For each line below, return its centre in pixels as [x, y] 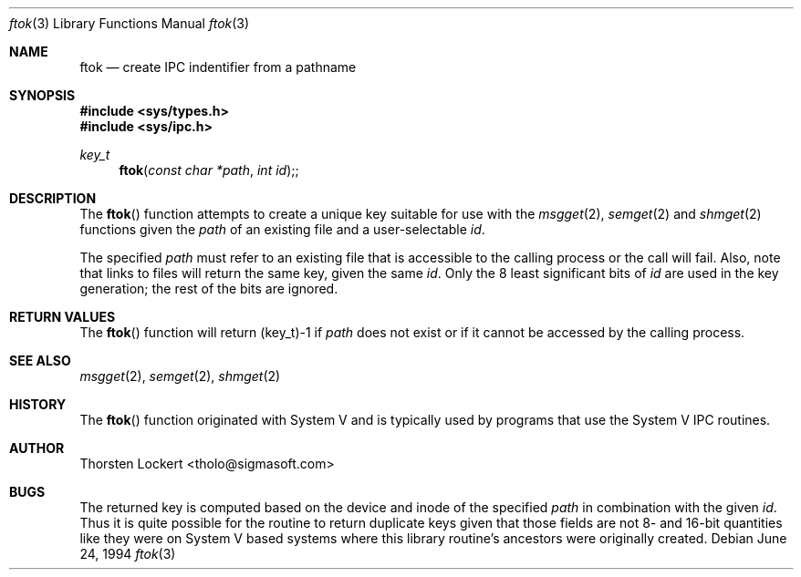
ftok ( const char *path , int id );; [209, 170]
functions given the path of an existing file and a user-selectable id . [282, 229]
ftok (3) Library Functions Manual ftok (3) [130, 23]
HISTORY [38, 404]
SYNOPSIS [42, 95]
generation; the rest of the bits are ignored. [209, 288]
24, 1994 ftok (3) [128, 554]
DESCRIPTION [53, 198]
